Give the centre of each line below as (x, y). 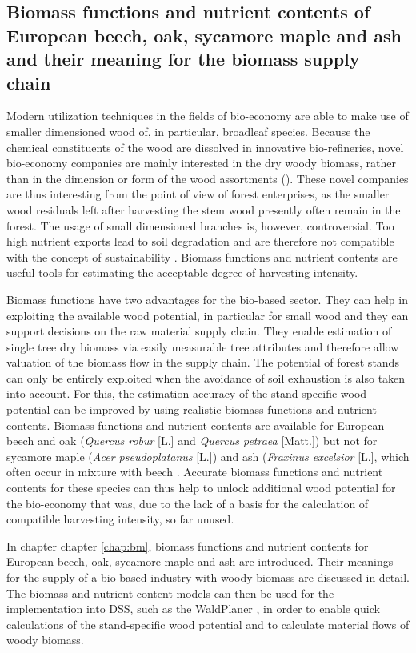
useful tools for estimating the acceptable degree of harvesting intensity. (182, 272)
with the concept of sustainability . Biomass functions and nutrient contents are (202, 256)
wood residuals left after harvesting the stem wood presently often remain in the (204, 209)
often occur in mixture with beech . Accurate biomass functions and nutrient (195, 472)
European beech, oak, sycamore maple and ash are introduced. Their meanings (200, 561)
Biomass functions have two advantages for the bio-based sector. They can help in (207, 299)
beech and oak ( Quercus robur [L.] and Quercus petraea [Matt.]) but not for (192, 441)
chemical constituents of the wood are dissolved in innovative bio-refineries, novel (205, 147)
